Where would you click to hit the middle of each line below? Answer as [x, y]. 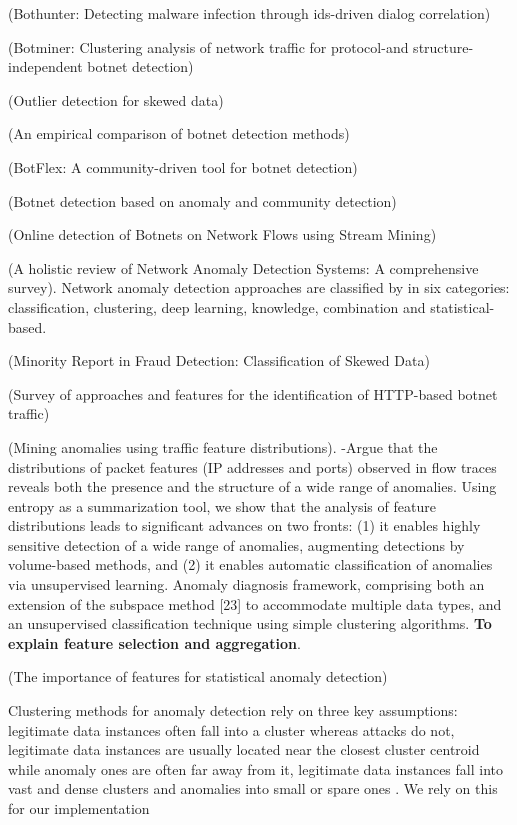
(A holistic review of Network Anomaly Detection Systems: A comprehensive [243, 267]
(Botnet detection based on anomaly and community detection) [202, 200]
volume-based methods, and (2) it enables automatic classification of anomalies [250, 564]
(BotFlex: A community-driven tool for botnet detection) [183, 166]
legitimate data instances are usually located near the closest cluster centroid [244, 749]
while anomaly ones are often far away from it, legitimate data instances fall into [255, 768]
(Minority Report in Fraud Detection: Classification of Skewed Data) [219, 360]
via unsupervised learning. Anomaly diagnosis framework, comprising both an [246, 584]
